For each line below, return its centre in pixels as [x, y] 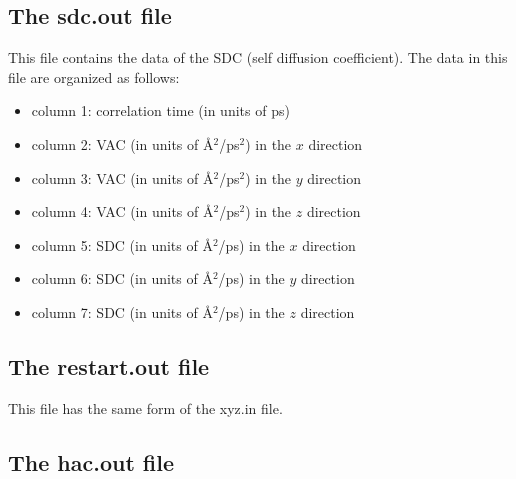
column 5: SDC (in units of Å [122, 244]
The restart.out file [109, 365]
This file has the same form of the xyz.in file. [145, 407]
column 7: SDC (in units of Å [122, 311]
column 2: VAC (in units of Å [122, 143]
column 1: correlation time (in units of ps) [160, 110]
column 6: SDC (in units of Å [122, 278]
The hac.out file [91, 461]
